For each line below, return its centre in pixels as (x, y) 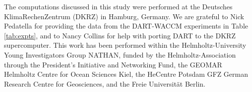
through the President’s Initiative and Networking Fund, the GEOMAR (113, 64)
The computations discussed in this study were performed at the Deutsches (118, 6)
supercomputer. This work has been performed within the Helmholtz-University (125, 45)
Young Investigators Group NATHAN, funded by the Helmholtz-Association (120, 54)
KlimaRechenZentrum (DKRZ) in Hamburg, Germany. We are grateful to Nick (124, 16)
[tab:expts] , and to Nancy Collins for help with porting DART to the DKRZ (120, 35)
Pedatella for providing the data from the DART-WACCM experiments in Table (126, 26)
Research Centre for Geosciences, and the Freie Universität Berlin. (105, 83)
